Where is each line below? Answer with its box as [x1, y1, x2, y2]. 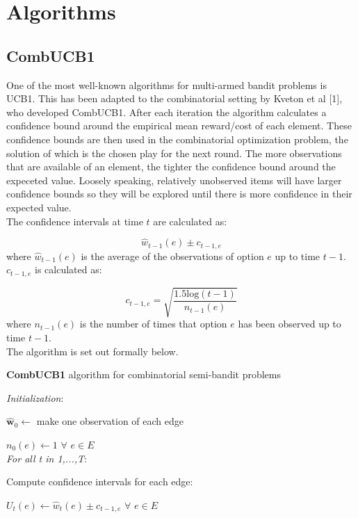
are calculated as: [153, 213, 227, 228]
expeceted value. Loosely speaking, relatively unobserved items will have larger [6, 172, 342, 187]
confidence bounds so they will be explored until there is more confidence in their [6, 186, 352, 201]
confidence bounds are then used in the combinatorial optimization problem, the [6, 131, 348, 146]
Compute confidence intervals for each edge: [6, 474, 193, 489]
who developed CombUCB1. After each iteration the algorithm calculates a [6, 104, 327, 119]
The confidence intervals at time [6, 213, 143, 228]
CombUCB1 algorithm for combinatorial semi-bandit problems [6, 367, 282, 382]
